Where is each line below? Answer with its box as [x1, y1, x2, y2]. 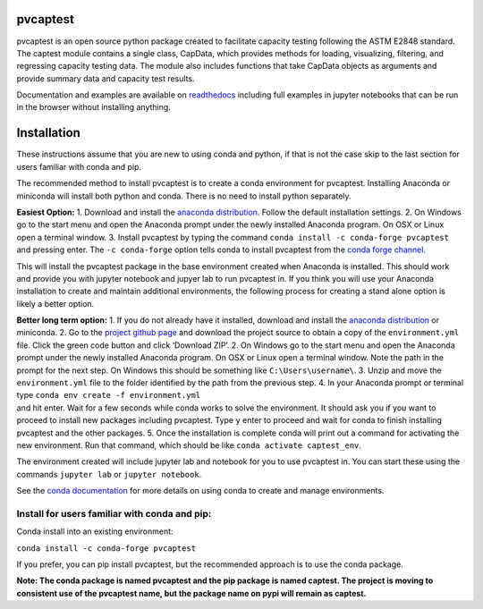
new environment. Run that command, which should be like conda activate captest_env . [16, 439, 362, 451]
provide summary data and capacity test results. [16, 72, 195, 84]
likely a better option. [16, 298, 95, 309]
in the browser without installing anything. [16, 102, 172, 113]
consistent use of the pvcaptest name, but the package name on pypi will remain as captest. [16, 588, 367, 598]
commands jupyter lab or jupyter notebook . [16, 469, 202, 479]
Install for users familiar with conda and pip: [16, 507, 212, 520]
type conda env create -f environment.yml [16, 390, 201, 401]
